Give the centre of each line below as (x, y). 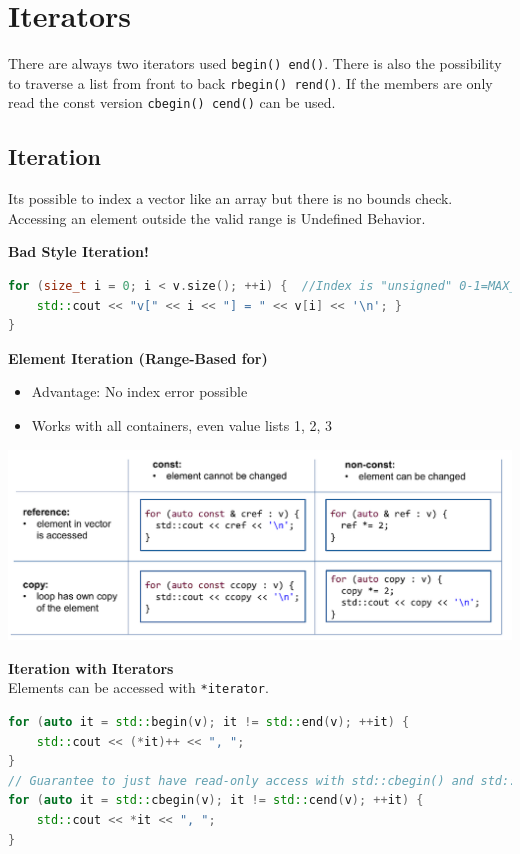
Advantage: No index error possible (139, 391)
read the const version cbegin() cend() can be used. (172, 102)
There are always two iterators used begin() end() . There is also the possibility (255, 63)
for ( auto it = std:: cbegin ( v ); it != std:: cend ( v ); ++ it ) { (216, 800)
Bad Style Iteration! (78, 251)
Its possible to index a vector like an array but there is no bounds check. (230, 198)
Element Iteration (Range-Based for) (138, 357)
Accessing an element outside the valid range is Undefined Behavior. (217, 217)
